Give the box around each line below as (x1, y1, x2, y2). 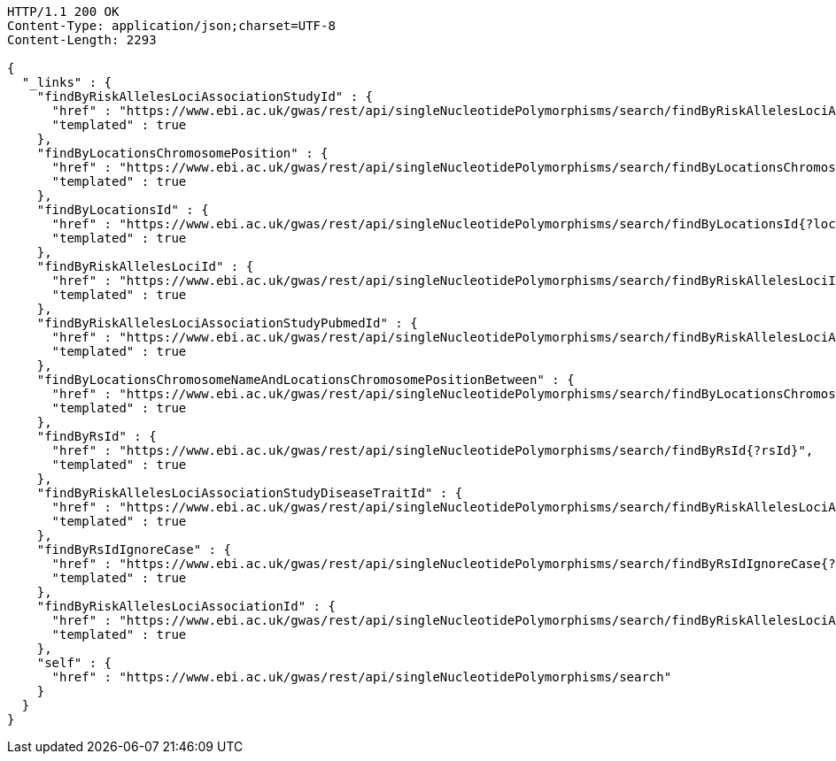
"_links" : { (21, 75, 112, 89)
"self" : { (36, 656, 112, 670)
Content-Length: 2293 (7, 33, 157, 47)
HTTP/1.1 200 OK (7, 4, 120, 19)
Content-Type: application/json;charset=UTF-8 (7, 19, 336, 33)
